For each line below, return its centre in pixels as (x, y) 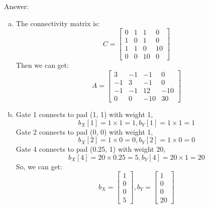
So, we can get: (39, 166)
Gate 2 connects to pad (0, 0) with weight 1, (84, 131)
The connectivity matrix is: (58, 23)
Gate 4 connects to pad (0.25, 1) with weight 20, (91, 149)
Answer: (17, 6)
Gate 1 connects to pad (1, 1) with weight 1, (84, 114)
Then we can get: (42, 65)
